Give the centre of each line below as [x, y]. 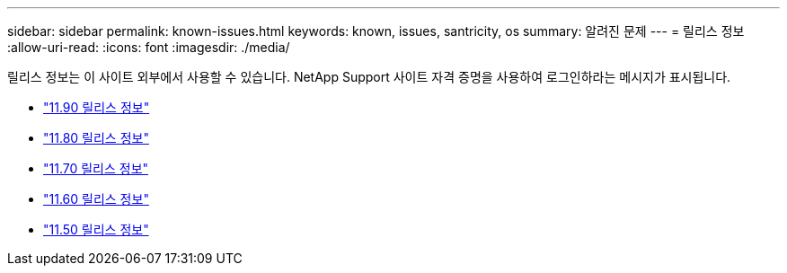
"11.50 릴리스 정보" [96, 229]
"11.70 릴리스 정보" [96, 168]
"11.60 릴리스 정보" [96, 199]
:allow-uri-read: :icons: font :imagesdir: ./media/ [149, 47]
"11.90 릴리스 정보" [97, 107]
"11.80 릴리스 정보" [96, 138]
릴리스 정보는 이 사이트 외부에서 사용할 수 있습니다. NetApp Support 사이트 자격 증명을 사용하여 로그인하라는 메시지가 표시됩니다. [369, 77]
